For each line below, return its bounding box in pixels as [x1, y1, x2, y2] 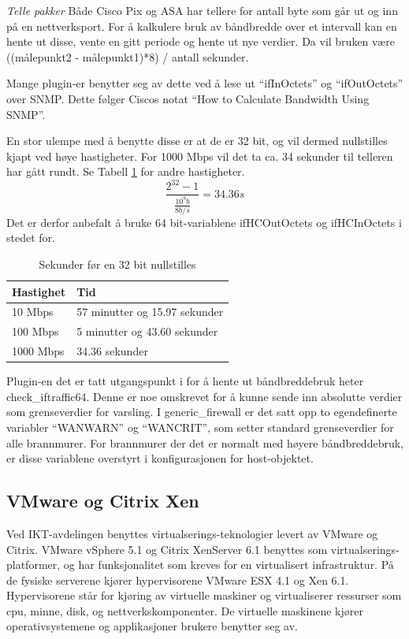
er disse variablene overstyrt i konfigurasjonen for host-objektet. [6, 450, 314, 466]
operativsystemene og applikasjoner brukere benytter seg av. [6, 618, 298, 634]
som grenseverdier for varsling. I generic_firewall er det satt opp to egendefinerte [6, 403, 397, 420]
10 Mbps [12, 303, 54, 320]
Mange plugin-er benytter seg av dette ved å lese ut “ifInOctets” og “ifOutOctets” [6, 75, 403, 91]
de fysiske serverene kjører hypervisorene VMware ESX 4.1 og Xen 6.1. [6, 571, 349, 588]
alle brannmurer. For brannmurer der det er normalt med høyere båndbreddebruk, [6, 434, 403, 451]
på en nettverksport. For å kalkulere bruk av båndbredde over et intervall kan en [6, 17, 397, 34]
